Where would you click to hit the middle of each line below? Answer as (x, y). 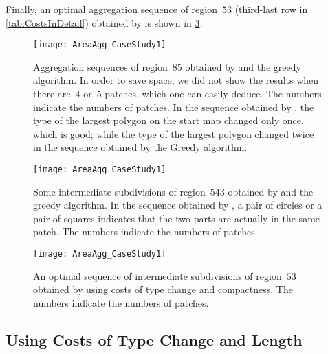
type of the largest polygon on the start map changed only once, (168, 120)
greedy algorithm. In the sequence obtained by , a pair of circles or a (178, 205)
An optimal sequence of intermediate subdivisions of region (157, 275)
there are (52, 94)
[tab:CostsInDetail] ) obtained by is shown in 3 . (104, 22)
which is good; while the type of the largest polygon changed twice (174, 133)
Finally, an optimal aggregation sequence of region (111, 9)
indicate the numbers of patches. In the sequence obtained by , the (174, 107)
